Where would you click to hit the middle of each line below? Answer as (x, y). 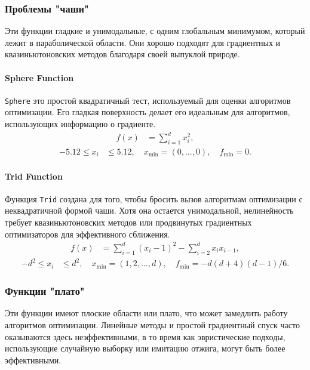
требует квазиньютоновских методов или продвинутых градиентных (128, 222)
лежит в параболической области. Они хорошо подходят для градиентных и (143, 42)
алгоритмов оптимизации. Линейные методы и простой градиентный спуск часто (152, 324)
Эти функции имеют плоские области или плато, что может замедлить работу (146, 313)
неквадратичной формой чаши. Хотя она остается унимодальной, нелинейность (149, 210)
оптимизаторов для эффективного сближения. (88, 234)
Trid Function (34, 176)
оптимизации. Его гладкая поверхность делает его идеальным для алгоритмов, (148, 112)
